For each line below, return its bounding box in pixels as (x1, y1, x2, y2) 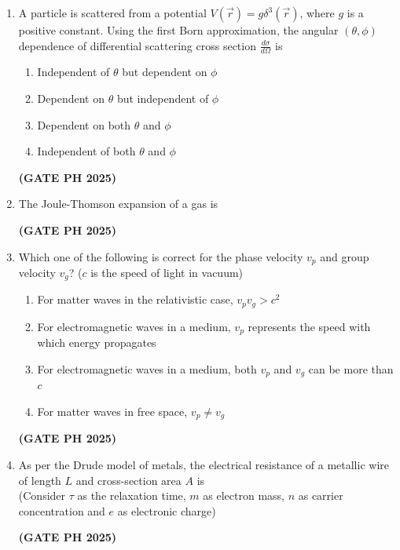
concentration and (18, 502, 105, 519)
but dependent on (122, 64, 207, 80)
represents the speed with (248, 318, 371, 334)
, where (299, 5, 335, 20)
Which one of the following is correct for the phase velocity (18, 248, 303, 264)
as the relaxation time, (77, 487, 186, 504)
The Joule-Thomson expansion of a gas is (18, 195, 218, 212)
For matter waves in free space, (37, 403, 188, 420)
